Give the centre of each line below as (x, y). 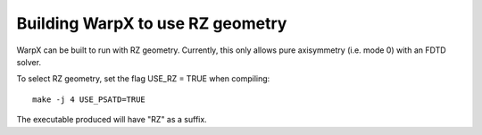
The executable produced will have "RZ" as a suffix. (112, 120)
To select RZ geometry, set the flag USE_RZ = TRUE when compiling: (143, 79)
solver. (29, 62)
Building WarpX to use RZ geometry (152, 23)
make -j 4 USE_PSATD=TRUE (89, 99)
